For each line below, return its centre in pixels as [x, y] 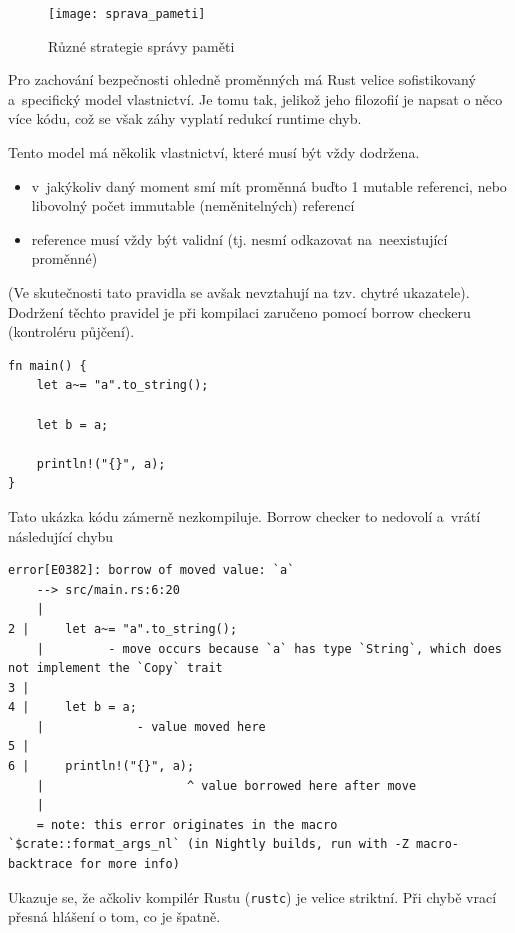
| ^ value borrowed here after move [226, 785]
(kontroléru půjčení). [71, 331]
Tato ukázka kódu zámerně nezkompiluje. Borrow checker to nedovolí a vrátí [244, 515]
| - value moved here [151, 726]
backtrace [40, 864]
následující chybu [61, 535]
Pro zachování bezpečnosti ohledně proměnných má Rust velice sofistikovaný [242, 79]
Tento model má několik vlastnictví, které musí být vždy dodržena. [214, 152]
